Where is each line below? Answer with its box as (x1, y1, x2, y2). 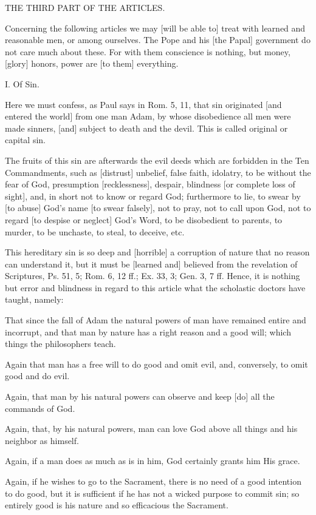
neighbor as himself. (5, 434, 79, 446)
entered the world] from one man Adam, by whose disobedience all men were (5, 110, 291, 123)
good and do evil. (5, 369, 70, 382)
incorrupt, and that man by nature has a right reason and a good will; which (5, 325, 291, 338)
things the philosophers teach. (5, 337, 116, 350)
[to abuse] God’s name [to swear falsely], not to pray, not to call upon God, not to (5, 201, 311, 214)
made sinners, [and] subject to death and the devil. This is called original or (5, 121, 288, 134)
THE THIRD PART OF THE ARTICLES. (5, 1, 165, 13)
